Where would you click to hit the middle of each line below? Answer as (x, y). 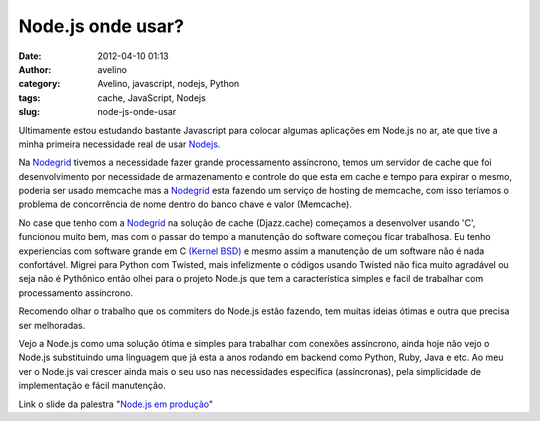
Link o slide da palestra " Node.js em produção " (116, 404)
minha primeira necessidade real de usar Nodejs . (119, 144)
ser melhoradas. (52, 325)
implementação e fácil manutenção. (92, 386)
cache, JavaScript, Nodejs (152, 97)
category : (39, 84)
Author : (35, 69)
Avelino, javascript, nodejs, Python (168, 84)
